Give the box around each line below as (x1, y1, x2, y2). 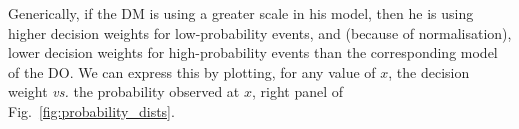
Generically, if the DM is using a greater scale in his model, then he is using (8, 3, 474, 23)
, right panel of (251, 81, 344, 102)
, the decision (388, 61, 470, 82)
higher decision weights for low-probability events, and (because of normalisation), (8, 22, 512, 43)
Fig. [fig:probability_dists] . (8, 100, 175, 121)
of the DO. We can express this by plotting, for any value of (8, 61, 376, 82)
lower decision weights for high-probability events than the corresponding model (8, 42, 498, 63)
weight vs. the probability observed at (8, 81, 240, 102)
